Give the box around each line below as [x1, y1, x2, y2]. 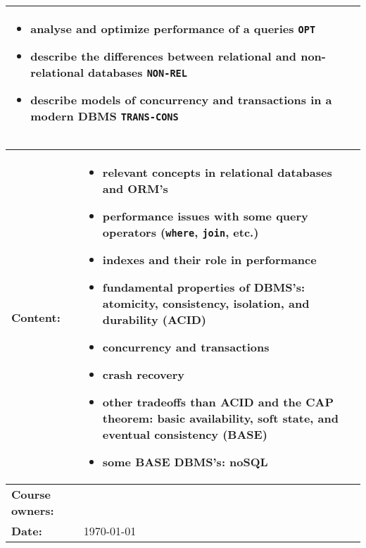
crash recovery [102, 366, 184, 382]
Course [11, 486, 51, 502]
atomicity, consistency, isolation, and [102, 295, 310, 311]
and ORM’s [102, 180, 168, 197]
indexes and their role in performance [102, 251, 317, 268]
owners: [11, 502, 54, 518]
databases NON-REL [88, 64, 187, 80]
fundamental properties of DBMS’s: [102, 279, 305, 295]
